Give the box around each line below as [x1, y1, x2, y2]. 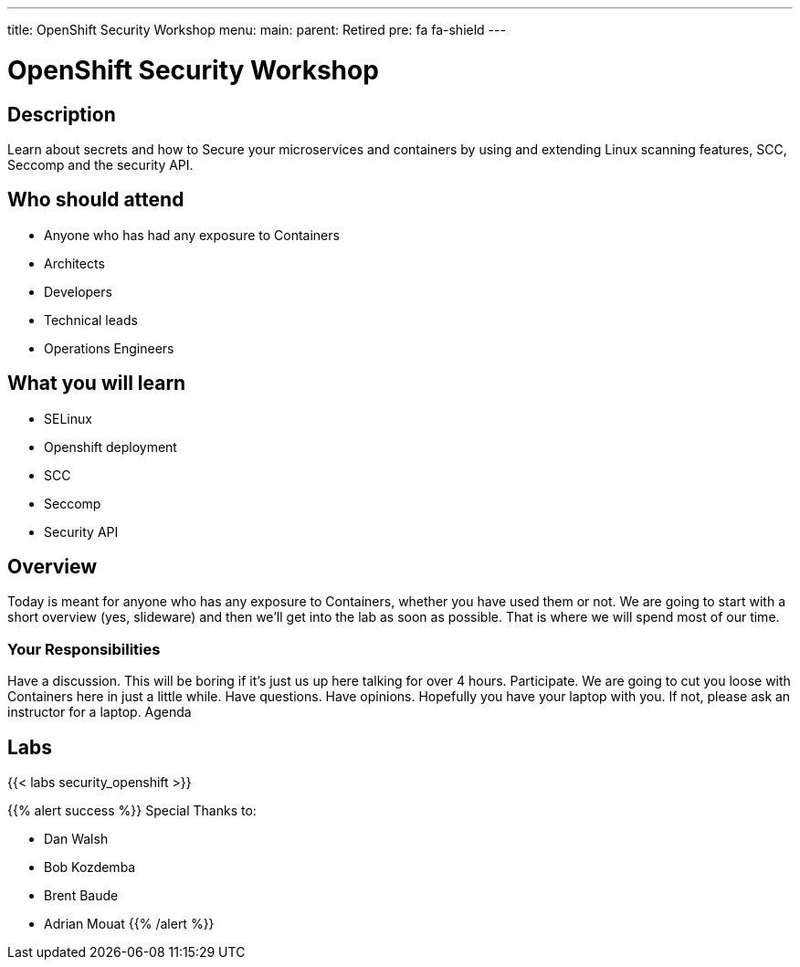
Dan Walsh [44, 831, 109, 847]
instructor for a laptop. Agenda [7, 704, 192, 720]
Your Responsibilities [7, 639, 161, 658]
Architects [44, 255, 105, 271]
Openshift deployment [44, 438, 177, 455]
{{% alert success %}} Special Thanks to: [7, 803, 257, 819]
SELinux [44, 410, 92, 426]
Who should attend [7, 188, 184, 212]
